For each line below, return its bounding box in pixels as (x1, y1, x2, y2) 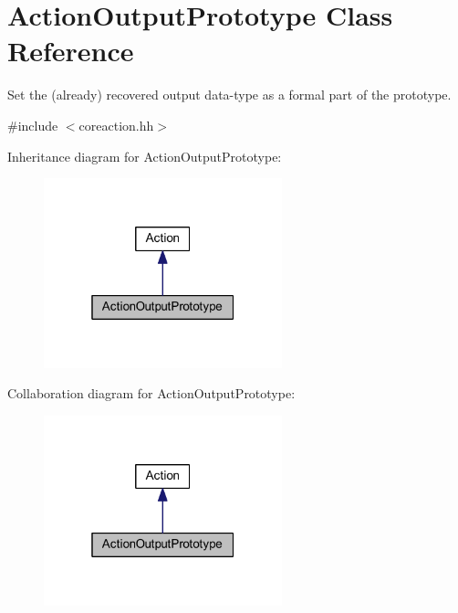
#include (7, 115, 58, 134)
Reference (7, 32, 134, 69)
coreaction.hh (78, 115, 154, 134)
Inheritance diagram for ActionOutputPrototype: (7, 146, 282, 165)
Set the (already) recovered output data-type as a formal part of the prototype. (7, 85, 452, 104)
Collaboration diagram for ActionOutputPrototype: (7, 384, 296, 403)
